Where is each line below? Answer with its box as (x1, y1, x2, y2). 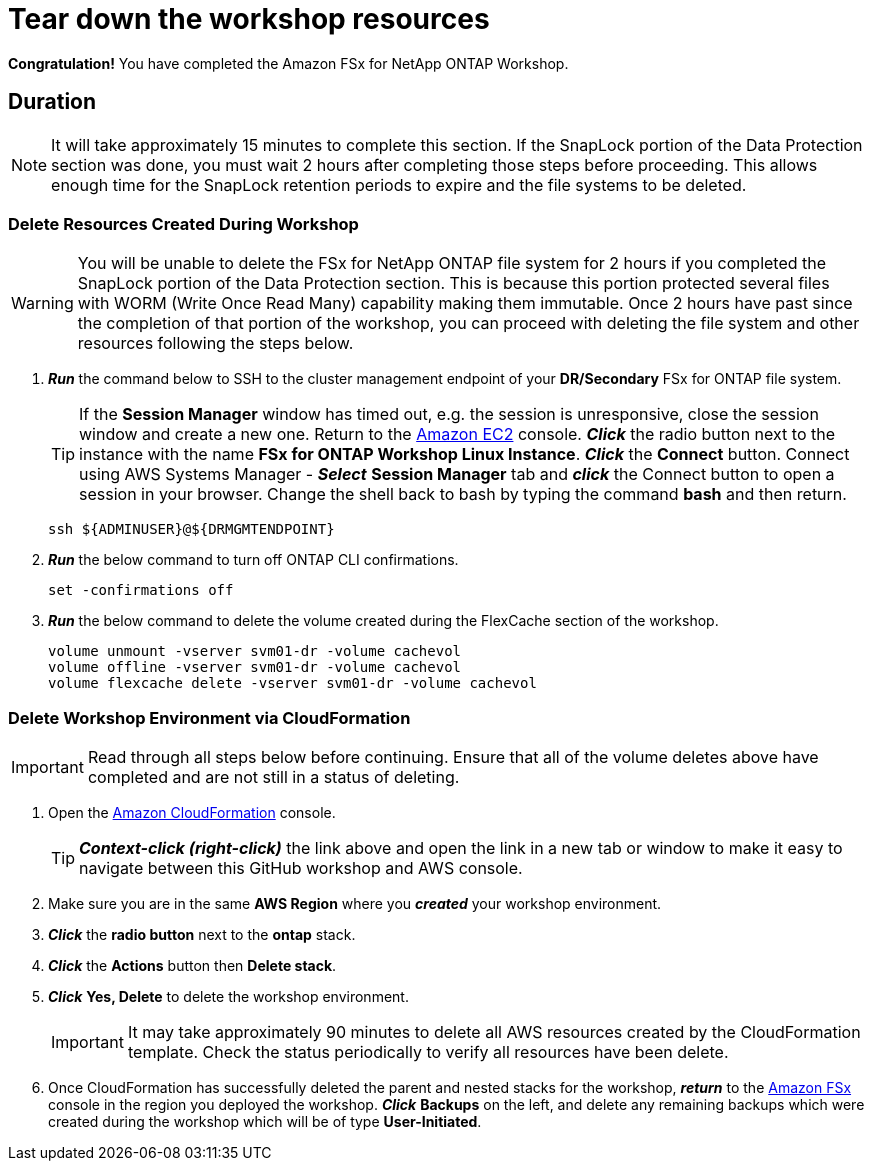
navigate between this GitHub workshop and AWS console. (79, 858, 523, 879)
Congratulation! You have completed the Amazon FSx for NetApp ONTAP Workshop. (8, 54, 569, 72)
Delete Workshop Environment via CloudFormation (8, 707, 411, 728)
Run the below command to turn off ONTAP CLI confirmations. (48, 551, 459, 569)
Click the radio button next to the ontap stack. (48, 926, 356, 944)
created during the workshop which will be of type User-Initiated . (48, 1113, 482, 1131)
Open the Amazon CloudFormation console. (48, 804, 336, 822)
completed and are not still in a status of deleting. (87, 767, 460, 788)
